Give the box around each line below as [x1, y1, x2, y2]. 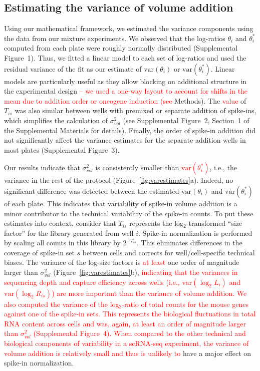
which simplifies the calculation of [4, 115, 108, 125]
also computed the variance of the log [4, 298, 119, 309]
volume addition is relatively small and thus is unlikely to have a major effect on [4, 347, 251, 358]
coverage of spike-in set [4, 247, 75, 257]
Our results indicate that [4, 162, 80, 173]
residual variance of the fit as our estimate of [4, 63, 142, 74]
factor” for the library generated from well [4, 227, 134, 238]
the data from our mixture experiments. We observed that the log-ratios [4, 33, 225, 43]
